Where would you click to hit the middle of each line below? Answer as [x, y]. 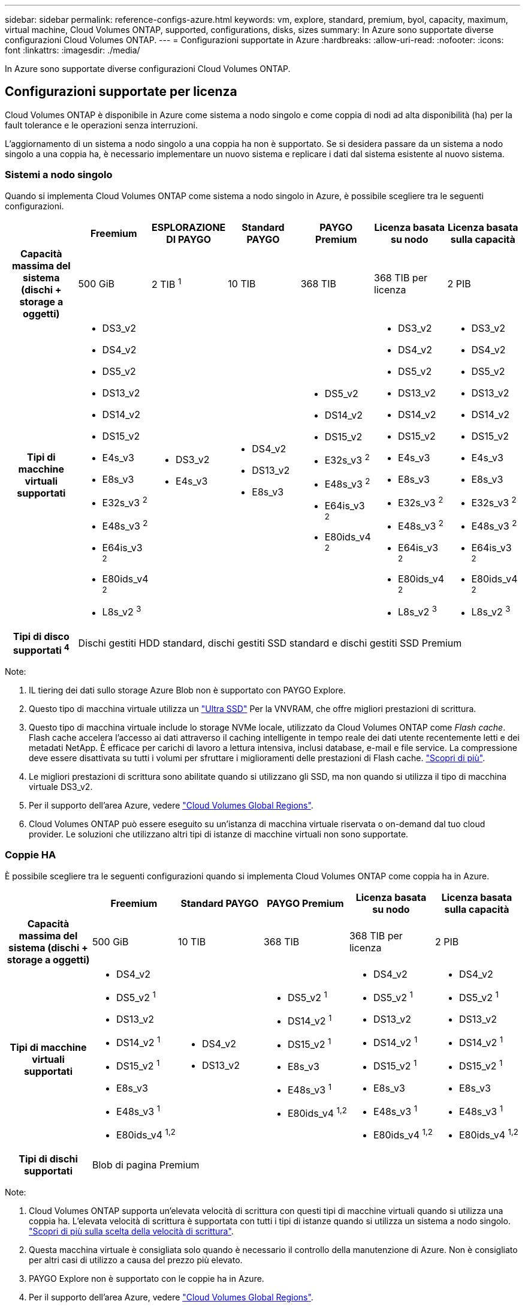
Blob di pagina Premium [146, 1165]
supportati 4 [41, 649]
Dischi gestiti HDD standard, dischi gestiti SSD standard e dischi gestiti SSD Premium [270, 643]
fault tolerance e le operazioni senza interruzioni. [101, 125]
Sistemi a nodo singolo [59, 175]
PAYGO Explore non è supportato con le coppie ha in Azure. [147, 1279]
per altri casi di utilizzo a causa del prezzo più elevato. [136, 1260]
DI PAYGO [189, 239]
